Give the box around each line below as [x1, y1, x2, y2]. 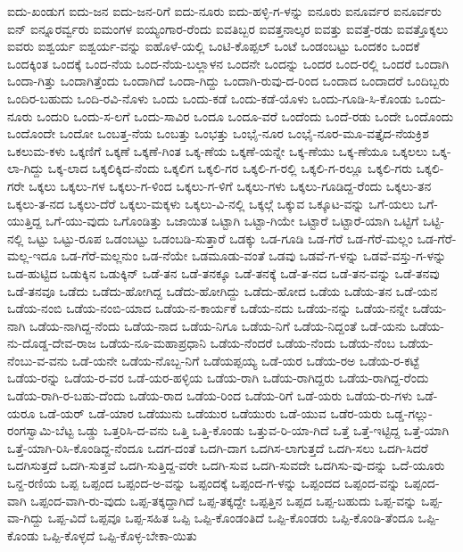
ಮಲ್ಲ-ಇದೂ [7, 246, 57, 265]
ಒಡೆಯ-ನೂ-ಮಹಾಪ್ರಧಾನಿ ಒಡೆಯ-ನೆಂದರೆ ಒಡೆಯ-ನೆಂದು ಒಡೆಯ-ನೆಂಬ [100, 334, 395, 352]
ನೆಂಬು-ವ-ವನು [7, 350, 69, 369]
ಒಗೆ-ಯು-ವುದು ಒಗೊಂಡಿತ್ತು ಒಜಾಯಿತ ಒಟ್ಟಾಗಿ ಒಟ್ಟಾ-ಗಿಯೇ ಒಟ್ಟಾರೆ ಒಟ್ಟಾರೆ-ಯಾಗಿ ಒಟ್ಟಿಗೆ [45, 211, 419, 230]
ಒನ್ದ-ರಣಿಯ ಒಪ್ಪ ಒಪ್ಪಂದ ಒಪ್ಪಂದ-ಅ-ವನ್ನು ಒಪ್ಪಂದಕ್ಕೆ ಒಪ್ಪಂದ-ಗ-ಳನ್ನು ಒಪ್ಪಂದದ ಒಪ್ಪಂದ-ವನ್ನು [7, 474, 401, 492]
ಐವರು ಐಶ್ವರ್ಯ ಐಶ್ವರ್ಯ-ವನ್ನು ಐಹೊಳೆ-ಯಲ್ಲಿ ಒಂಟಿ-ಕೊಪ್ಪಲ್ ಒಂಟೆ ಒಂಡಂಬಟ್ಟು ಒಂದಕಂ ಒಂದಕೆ [7, 37, 420, 55]
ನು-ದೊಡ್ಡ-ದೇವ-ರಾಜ [7, 334, 96, 352]
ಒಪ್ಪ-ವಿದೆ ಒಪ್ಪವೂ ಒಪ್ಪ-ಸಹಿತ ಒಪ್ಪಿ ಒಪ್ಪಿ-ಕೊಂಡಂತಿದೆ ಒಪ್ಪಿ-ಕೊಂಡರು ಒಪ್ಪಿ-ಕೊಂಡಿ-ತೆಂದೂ [47, 508, 414, 527]
